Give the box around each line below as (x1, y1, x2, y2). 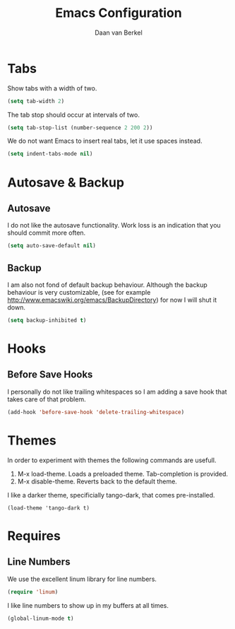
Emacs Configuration (55, 5, 182, 21)
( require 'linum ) (7, 588, 59, 595)
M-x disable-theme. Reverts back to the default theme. (17, 477, 178, 486)
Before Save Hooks (7, 369, 93, 381)
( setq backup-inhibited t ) (7, 317, 87, 324)
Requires (7, 528, 61, 543)
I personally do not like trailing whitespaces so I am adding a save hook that (7, 387, 227, 396)
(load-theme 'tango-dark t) (7, 504, 90, 512)
